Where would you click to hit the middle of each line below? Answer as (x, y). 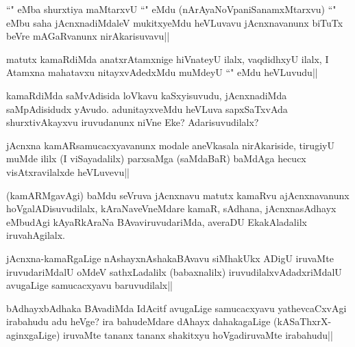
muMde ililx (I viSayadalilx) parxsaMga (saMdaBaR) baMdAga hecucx (156, 158)
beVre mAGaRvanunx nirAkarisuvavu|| (88, 36)
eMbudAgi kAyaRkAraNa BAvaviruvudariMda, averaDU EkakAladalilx (157, 221)
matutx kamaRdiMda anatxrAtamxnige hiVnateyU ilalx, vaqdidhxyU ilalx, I (168, 59)
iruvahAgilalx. (36, 235)
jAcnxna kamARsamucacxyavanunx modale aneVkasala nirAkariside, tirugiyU (170, 145)
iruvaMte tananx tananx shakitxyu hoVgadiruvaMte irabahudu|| (198, 334)
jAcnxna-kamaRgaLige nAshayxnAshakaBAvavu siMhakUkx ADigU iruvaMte (170, 258)
